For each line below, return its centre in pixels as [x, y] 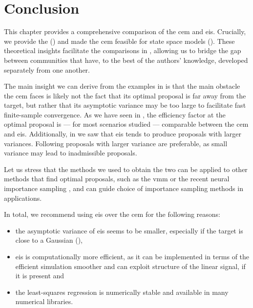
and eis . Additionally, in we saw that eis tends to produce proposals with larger [123, 134]
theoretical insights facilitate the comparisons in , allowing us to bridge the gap [123, 50]
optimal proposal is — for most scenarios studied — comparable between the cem [126, 124]
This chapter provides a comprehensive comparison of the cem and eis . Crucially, [125, 31]
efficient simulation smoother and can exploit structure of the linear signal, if [130, 266]
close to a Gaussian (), [49, 240]
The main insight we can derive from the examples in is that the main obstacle [122, 86]
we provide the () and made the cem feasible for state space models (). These [119, 41]
